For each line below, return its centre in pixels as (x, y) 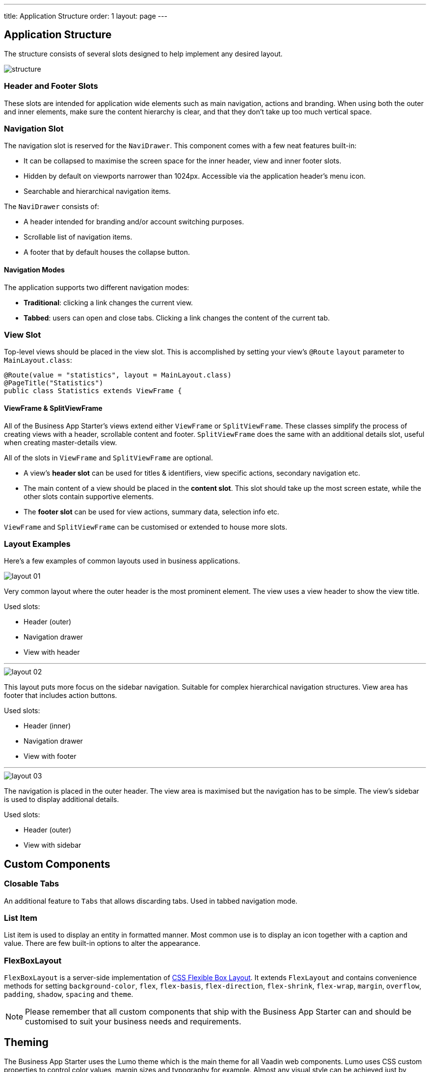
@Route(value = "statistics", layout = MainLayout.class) (118, 375)
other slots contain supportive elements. (89, 496)
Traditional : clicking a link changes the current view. (108, 302)
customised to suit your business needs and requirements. (133, 1021)
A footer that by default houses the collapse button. (107, 252)
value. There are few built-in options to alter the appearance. (102, 943)
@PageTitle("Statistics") (54, 383)
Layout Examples (37, 544)
